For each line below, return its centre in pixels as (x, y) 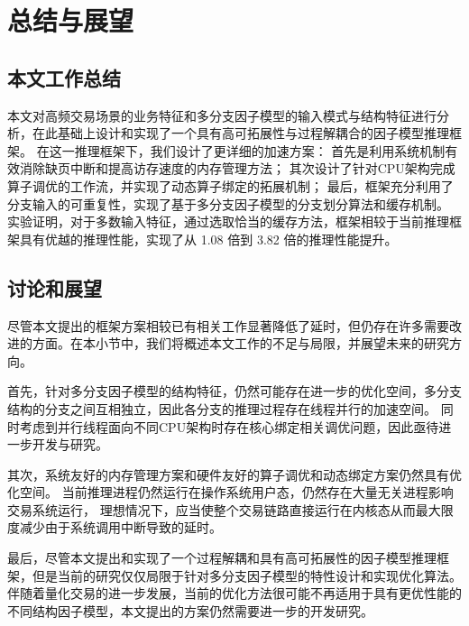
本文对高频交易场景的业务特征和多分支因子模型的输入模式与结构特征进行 (222, 115)
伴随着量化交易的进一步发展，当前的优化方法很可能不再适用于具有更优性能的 (234, 593)
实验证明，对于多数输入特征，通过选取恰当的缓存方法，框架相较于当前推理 (228, 221)
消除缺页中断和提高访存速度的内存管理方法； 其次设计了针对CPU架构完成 (237, 168)
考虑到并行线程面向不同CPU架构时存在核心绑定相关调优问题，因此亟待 (229, 426)
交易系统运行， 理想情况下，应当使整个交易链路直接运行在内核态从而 (212, 509)
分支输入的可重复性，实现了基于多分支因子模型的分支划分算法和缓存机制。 (228, 203)
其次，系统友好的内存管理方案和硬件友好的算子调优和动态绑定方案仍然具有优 (234, 474)
